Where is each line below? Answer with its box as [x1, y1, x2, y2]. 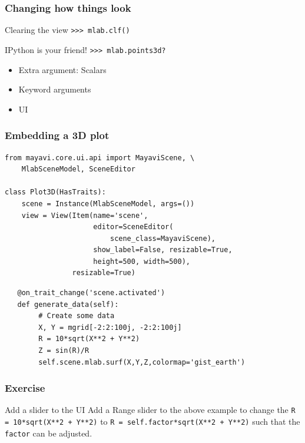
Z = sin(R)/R [38, 346, 89, 355]
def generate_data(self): [17, 300, 119, 309]
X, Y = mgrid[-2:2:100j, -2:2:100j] [38, 323, 182, 332]
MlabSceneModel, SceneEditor [21, 165, 135, 174]
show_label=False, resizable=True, [93, 246, 233, 254]
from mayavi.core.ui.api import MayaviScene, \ [5, 153, 195, 162]
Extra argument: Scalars [18, 63, 107, 75]
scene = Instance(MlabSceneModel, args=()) [21, 199, 195, 208]
